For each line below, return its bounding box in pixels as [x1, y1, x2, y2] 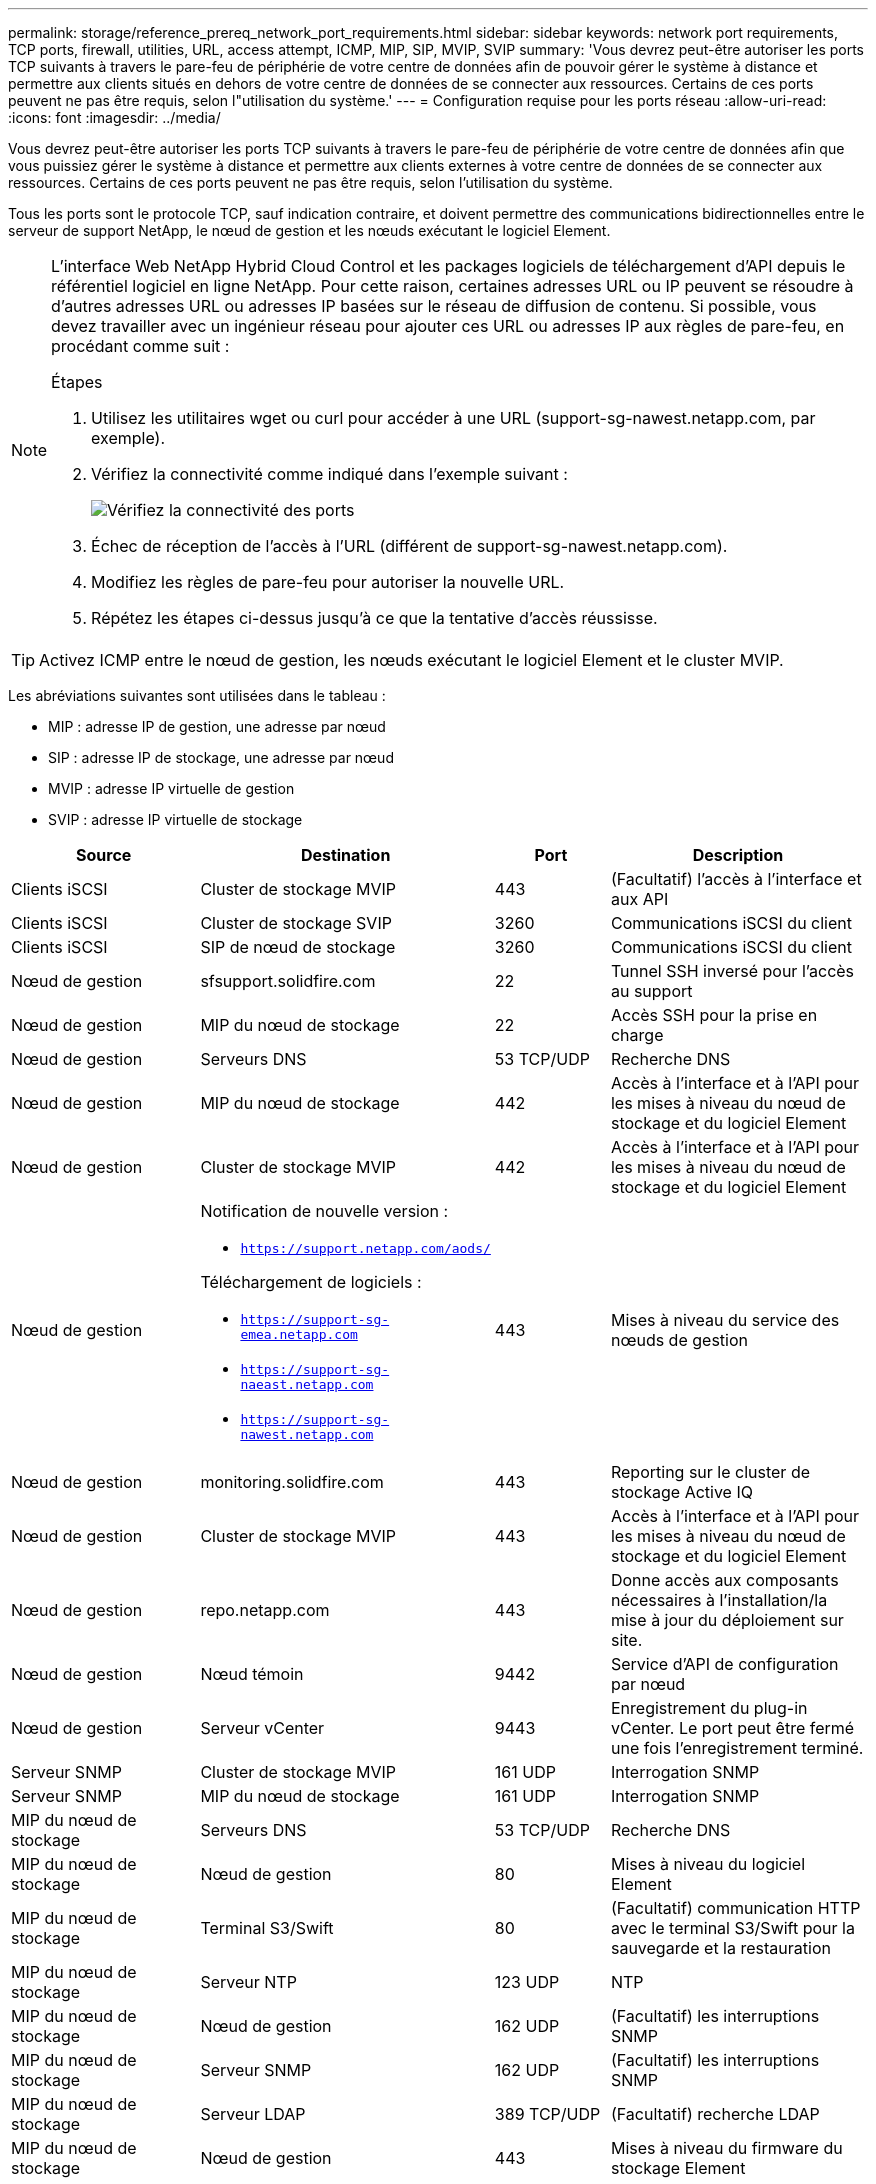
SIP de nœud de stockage [200, 937, 396, 957]
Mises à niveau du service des [610, 1309, 840, 1330]
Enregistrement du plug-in [610, 1698, 808, 1718]
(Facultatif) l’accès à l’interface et [610, 869, 862, 889]
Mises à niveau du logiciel [610, 1854, 806, 1874]
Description [692, 845, 784, 865]
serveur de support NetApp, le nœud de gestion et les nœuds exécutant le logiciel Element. [8, 222, 611, 239]
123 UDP [494, 1972, 560, 1992]
